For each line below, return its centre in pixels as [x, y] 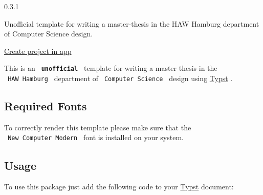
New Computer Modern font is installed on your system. [96, 137]
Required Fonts [46, 106]
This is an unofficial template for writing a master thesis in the [111, 68]
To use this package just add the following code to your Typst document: [119, 187]
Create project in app [38, 51]
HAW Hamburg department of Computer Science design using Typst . [120, 78]
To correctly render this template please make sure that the [98, 127]
